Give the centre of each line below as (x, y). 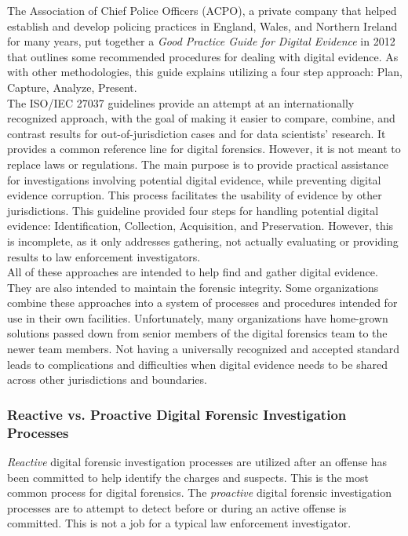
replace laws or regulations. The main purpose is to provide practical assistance (198, 164)
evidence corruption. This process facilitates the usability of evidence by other (195, 195)
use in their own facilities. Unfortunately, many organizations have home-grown (198, 317)
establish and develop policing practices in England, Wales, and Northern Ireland (202, 26)
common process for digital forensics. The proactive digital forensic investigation (199, 492)
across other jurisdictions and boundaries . (107, 379)
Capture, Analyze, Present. (72, 87)
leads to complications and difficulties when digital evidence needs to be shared (197, 364)
